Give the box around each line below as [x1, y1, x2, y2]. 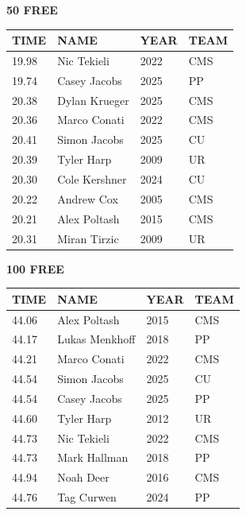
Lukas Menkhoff [57, 331, 136, 347]
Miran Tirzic [57, 230, 119, 246]
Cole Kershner [57, 171, 127, 187]
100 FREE [6, 260, 64, 277]
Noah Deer [57, 469, 110, 486]
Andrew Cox [57, 190, 118, 207]
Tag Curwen [57, 489, 117, 505]
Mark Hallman [57, 449, 129, 466]
